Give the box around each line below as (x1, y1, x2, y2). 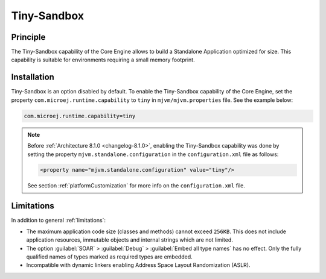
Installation (11, 72, 54, 83)
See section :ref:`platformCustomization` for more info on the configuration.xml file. (27, 182, 246, 189)
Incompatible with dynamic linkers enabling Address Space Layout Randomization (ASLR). (26, 262, 251, 269)
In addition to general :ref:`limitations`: (11, 217, 106, 224)
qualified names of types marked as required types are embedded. (26, 253, 193, 260)
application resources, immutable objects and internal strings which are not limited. (26, 236, 234, 243)
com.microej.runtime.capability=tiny (24, 112, 136, 119)
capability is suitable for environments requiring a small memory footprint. (11, 56, 196, 63)
